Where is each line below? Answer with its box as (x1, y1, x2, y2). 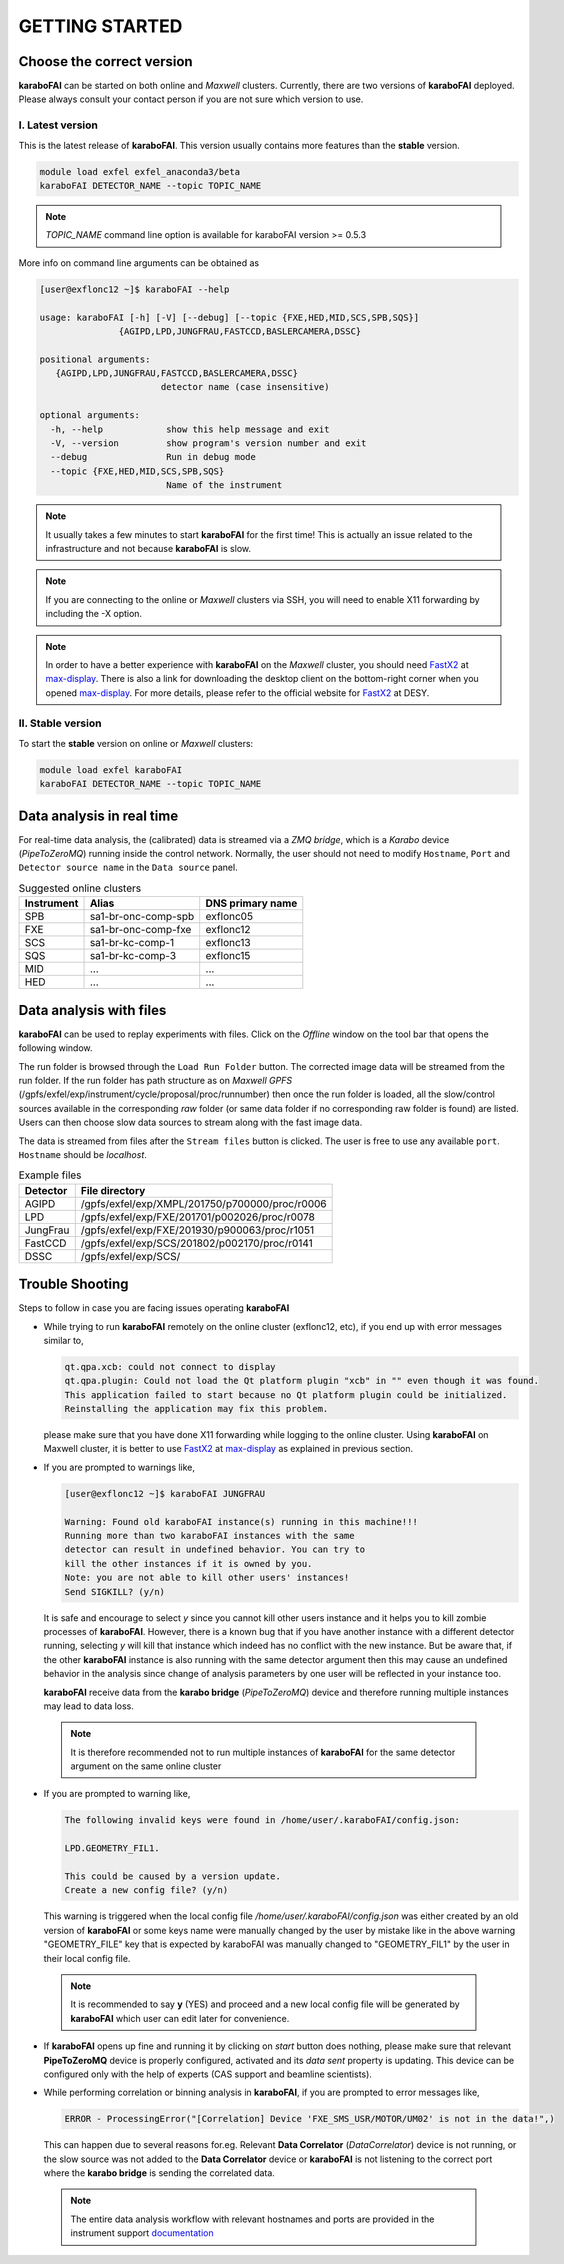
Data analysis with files (18, 1001, 167, 1019)
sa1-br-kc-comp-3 (89, 949, 177, 963)
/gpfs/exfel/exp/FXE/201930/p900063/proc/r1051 (80, 1223, 315, 1237)
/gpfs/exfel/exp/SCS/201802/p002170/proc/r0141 (80, 1236, 314, 1250)
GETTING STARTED (18, 15, 183, 37)
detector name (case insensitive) (160, 381, 330, 393)
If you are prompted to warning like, (43, 1788, 191, 1800)
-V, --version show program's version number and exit (50, 438, 367, 449)
